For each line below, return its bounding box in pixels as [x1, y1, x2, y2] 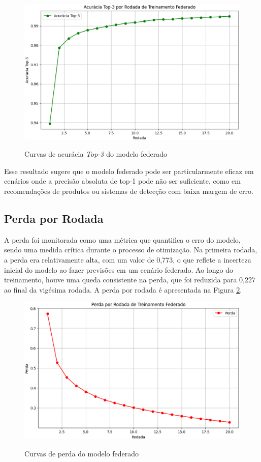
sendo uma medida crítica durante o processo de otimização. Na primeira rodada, [4, 244, 257, 255]
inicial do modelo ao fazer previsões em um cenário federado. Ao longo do [4, 264, 234, 275]
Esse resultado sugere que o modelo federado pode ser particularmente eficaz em [4, 165, 254, 176]
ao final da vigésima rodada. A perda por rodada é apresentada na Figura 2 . [4, 284, 242, 295]
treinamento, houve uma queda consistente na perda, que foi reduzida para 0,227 [4, 274, 255, 285]
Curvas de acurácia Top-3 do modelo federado [24, 149, 168, 159]
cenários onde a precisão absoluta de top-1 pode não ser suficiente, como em [4, 176, 241, 186]
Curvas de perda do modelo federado [24, 448, 139, 458]
